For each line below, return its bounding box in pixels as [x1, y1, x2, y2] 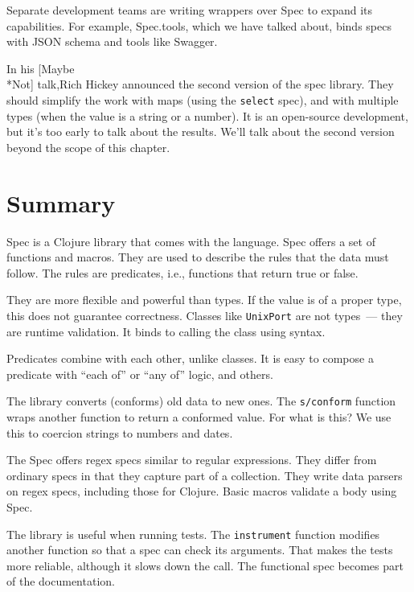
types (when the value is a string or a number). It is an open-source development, [6, 107, 408, 124]
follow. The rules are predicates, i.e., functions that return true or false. [6, 264, 359, 281]
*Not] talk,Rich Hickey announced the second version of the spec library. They [6, 76, 394, 92]
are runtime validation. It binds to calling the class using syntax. [6, 323, 326, 339]
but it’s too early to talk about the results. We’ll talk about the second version [6, 123, 395, 140]
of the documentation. [6, 573, 115, 590]
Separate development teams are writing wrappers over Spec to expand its [6, 2, 373, 18]
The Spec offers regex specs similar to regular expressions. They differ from [6, 451, 377, 468]
